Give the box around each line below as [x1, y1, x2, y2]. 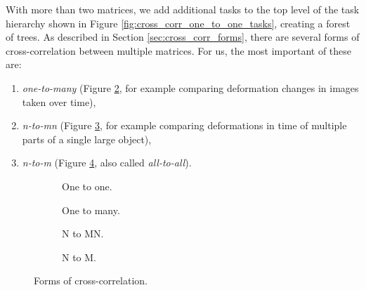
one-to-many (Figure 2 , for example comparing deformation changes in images [22, 80, 359, 95]
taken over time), [22, 94, 96, 109]
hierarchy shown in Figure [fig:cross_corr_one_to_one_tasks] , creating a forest [6, 15, 351, 30]
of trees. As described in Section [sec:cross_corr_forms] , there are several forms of [6, 29, 360, 44]
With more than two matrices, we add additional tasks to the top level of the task [6, 2, 360, 16]
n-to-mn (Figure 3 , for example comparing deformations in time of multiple [22, 118, 347, 133]
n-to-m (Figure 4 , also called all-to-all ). [22, 155, 192, 170]
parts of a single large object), [22, 131, 152, 146]
